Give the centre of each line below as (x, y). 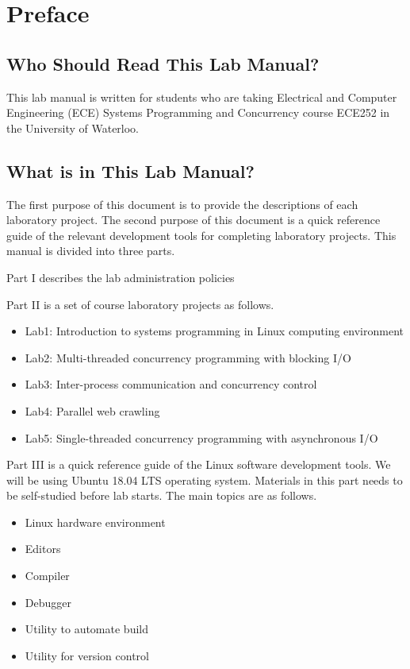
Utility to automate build (86, 629)
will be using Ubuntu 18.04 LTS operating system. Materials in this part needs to (205, 480)
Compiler (47, 576)
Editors (43, 549)
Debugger (48, 602)
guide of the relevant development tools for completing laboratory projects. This (201, 235)
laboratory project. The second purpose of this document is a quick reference (194, 220)
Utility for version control (87, 655)
